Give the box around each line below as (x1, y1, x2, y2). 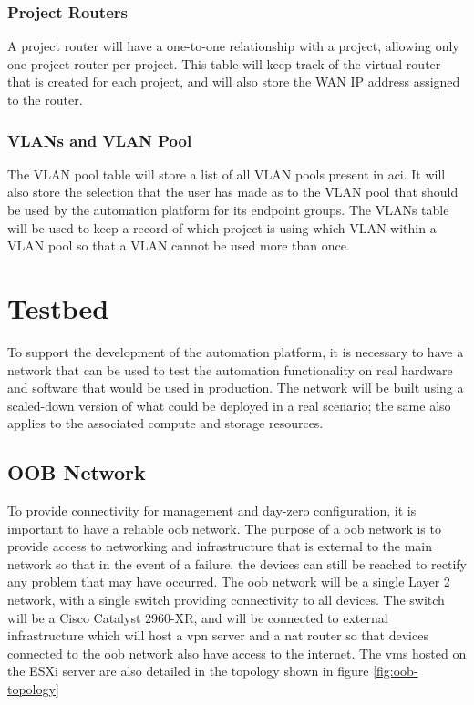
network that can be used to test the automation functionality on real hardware (7, 360, 453, 379)
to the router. (7, 90, 83, 108)
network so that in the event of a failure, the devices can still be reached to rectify (7, 554, 467, 573)
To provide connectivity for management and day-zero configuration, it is (7, 501, 417, 520)
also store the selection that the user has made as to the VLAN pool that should (7, 182, 459, 201)
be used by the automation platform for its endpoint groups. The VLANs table (7, 200, 449, 219)
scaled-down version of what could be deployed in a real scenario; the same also (7, 395, 451, 414)
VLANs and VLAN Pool (7, 128, 192, 151)
